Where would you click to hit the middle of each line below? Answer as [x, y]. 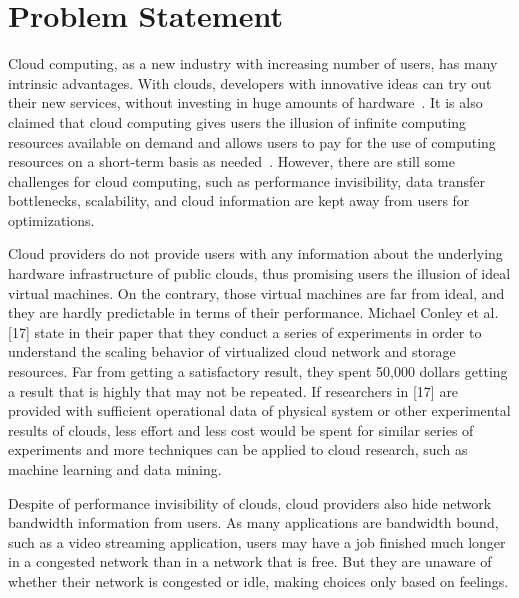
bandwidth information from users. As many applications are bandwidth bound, [253, 522]
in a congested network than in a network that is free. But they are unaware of [250, 561]
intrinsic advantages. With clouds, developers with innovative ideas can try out [250, 82]
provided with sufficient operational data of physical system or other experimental [259, 410]
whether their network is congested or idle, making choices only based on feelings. [258, 580]
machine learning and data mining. [115, 469]
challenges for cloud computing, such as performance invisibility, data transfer [247, 180]
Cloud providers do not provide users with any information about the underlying [255, 253]
